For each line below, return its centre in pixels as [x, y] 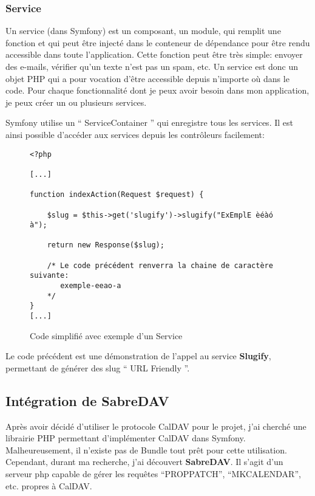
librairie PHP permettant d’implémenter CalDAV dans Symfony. [126, 438]
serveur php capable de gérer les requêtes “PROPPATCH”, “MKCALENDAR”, [153, 474]
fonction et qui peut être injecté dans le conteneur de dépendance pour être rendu [158, 42]
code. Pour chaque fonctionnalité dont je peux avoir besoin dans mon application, [157, 90]
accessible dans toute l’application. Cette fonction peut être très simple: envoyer [154, 54]
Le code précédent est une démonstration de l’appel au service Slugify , [138, 356]
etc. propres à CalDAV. [49, 485]
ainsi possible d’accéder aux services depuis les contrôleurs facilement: [135, 134]
